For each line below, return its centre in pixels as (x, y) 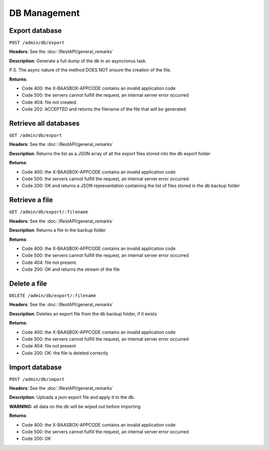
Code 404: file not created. (49, 102)
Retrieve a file (31, 200)
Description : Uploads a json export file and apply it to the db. (72, 397)
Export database (35, 31)
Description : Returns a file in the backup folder (58, 230)
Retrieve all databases (44, 123)
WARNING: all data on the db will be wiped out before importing (75, 406)
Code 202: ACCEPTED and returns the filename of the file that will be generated (104, 109)
